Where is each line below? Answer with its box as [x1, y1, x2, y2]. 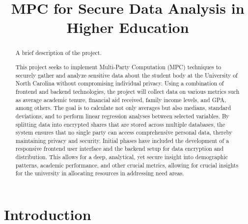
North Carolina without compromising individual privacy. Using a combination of [15, 79, 224, 87]
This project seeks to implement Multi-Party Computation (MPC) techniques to [15, 62, 221, 71]
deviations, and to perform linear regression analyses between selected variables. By [15, 112, 229, 120]
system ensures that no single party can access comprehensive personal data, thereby [15, 128, 233, 137]
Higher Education [66, 17, 189, 37]
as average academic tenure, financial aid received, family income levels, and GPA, [15, 95, 226, 104]
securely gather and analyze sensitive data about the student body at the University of [15, 71, 238, 79]
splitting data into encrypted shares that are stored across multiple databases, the [15, 120, 225, 128]
